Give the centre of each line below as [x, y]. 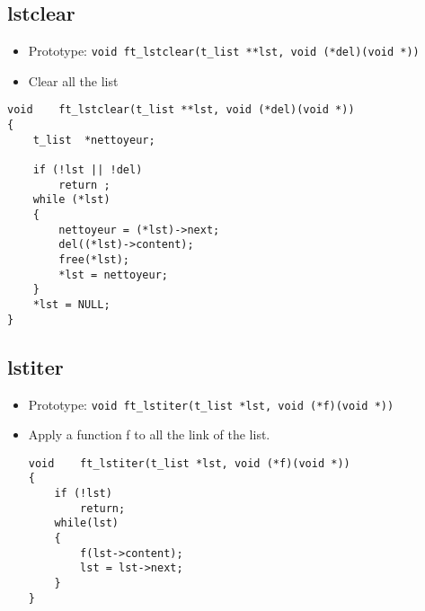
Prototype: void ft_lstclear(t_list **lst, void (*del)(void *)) [224, 51]
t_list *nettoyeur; [94, 140]
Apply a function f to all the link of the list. [149, 434]
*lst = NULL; [71, 304]
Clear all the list [73, 80]
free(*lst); [94, 260]
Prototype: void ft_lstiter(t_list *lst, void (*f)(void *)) [211, 404]
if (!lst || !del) [88, 170]
